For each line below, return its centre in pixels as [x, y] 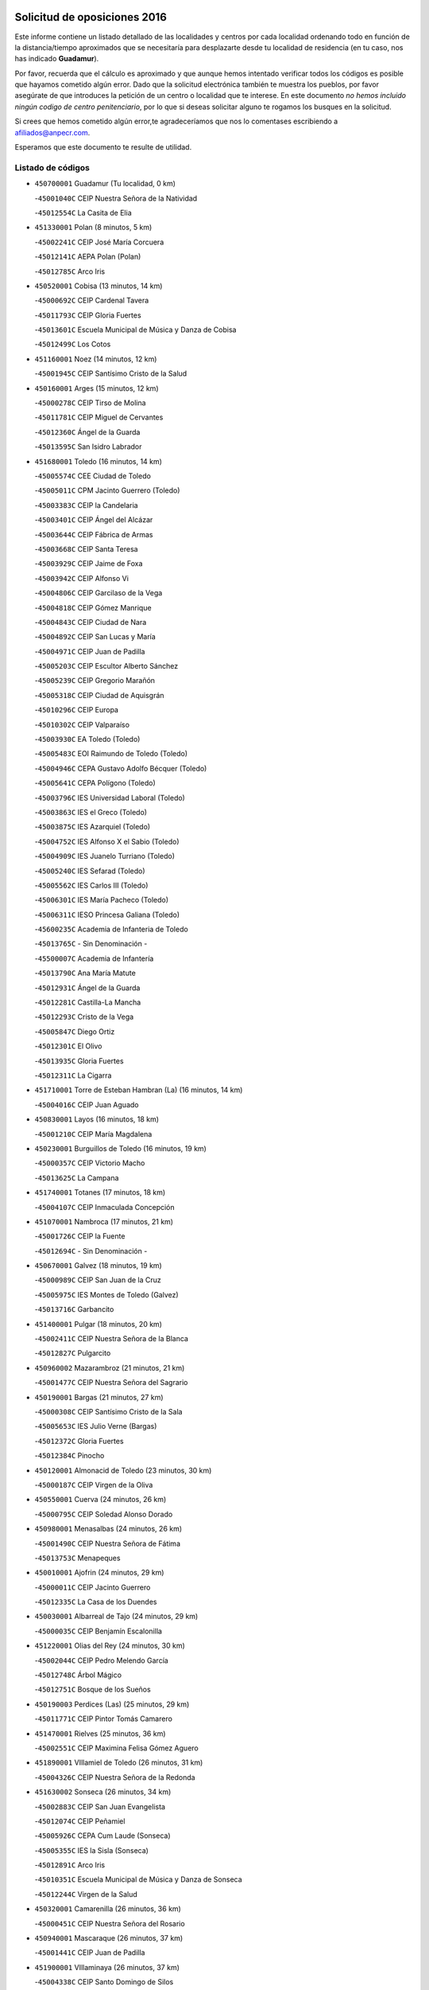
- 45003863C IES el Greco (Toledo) [91, 812]
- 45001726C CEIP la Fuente [80, 1236]
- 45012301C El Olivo [68, 1046]
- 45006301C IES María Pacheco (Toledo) [102, 900]
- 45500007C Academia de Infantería [94, 958]
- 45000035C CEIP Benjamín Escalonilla [99, 1631]
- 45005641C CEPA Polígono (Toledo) [95, 783]
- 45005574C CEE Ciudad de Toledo [93, 476]
